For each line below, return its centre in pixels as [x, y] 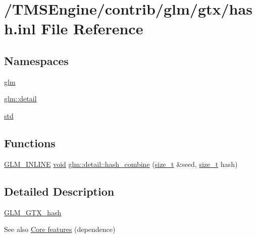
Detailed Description [59, 191]
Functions [30, 142]
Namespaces [36, 60]
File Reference [92, 28]
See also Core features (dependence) [60, 229]
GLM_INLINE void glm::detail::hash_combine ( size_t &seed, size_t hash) [121, 164]
